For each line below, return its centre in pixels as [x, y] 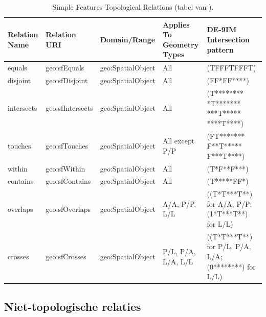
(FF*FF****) [228, 80]
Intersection [228, 39]
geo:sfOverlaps [68, 209]
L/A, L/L [178, 261]
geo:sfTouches [67, 146]
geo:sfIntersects [69, 108]
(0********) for [231, 266]
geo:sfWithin [65, 168]
